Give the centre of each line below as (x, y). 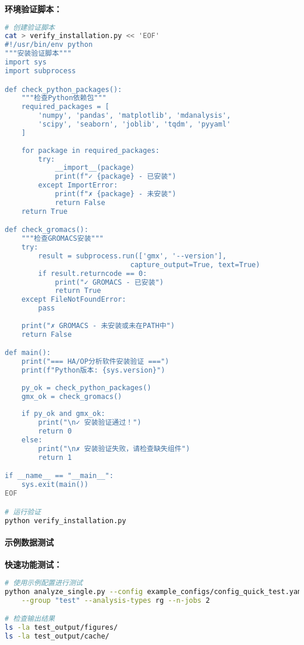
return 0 (55, 431)
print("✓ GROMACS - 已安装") (109, 282)
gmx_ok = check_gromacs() (72, 396)
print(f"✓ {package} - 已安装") (115, 177)
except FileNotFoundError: (74, 300)
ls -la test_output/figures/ (61, 627)
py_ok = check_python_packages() (86, 388)
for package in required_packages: (90, 150)
